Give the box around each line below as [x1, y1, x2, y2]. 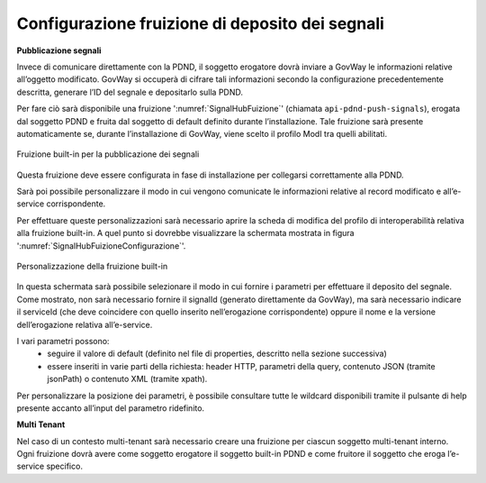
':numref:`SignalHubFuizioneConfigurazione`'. [16, 240, 186, 251]
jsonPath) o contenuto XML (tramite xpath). [47, 374, 208, 385]
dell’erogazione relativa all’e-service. [16, 319, 153, 330]
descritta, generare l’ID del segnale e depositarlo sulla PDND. [16, 87, 243, 97]
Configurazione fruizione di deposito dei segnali [16, 14, 384, 33]
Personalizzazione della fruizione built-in [16, 261, 168, 272]
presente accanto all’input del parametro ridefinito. [16, 402, 205, 414]
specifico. [46, 460, 83, 472]
